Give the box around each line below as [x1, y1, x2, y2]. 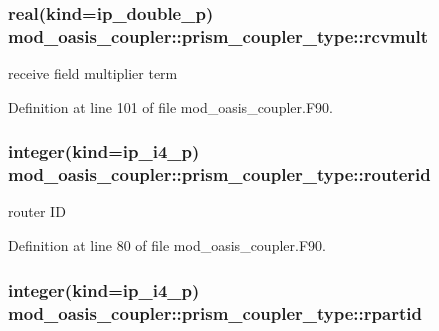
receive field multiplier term [8, 63, 178, 84]
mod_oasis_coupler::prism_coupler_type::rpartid [8, 300, 422, 325]
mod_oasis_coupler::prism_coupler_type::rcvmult [8, 23, 428, 48]
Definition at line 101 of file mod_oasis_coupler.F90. [8, 96, 333, 117]
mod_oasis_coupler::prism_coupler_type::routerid [8, 162, 431, 187]
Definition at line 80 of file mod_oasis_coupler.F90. [8, 235, 326, 256]
